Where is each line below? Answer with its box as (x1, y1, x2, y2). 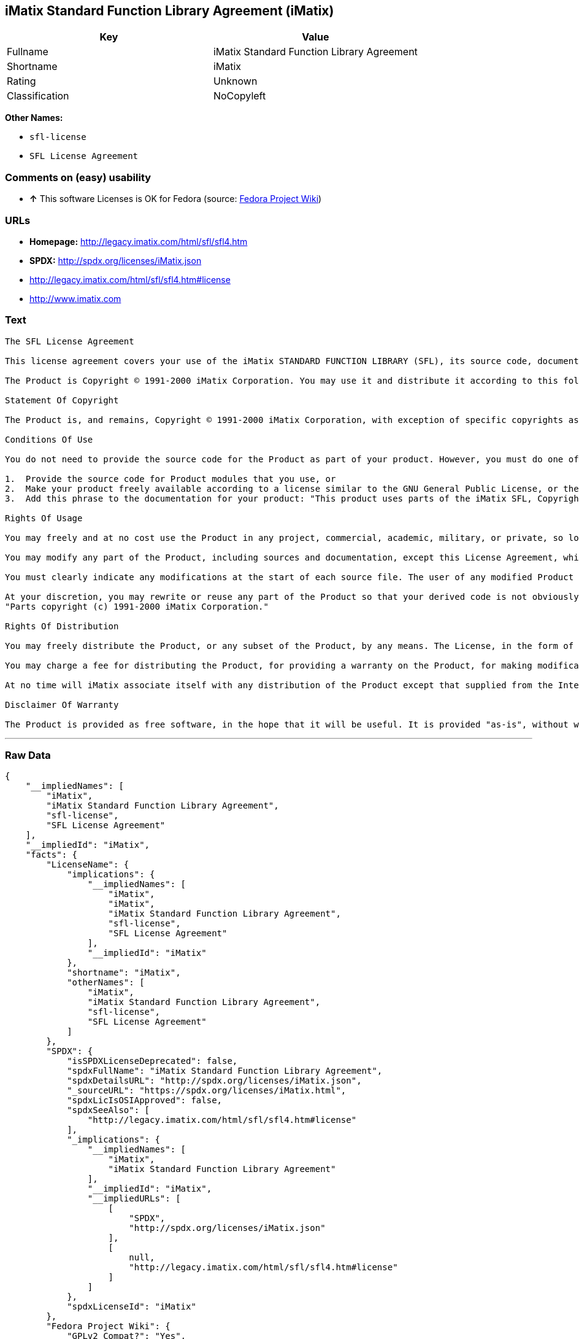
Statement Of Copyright (5, 395, 119, 405)
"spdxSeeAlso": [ (67, 1105, 150, 1116)
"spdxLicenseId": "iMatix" (67, 1302, 196, 1312)
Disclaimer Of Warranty (5, 699, 119, 710)
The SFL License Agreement (5, 336, 134, 346)
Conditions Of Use (5, 434, 93, 444)
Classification (7, 90, 69, 103)
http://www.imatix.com (29, 293, 121, 304)
